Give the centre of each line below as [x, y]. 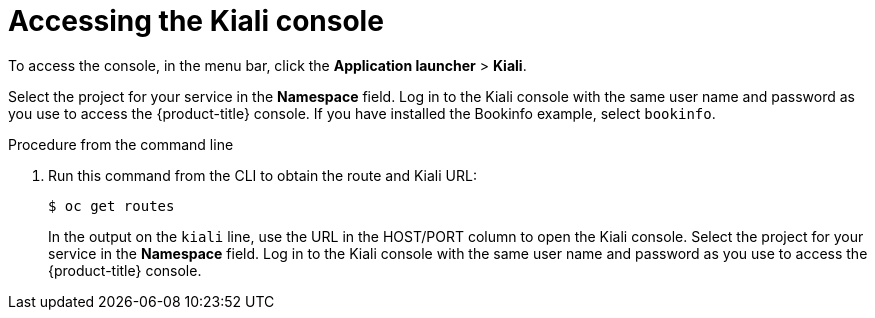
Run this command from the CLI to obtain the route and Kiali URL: [262, 175]
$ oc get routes [111, 205]
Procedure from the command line [121, 144]
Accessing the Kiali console [196, 21]
